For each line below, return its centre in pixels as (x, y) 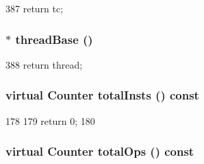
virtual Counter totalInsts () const (102, 95)
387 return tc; (35, 8)
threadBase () (54, 39)
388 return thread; (44, 64)
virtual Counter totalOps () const (100, 151)
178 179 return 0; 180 (50, 120)
